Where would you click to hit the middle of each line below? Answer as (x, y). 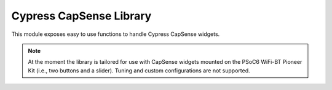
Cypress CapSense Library (81, 16)
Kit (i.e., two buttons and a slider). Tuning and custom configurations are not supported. (139, 71)
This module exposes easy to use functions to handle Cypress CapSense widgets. (116, 34)
